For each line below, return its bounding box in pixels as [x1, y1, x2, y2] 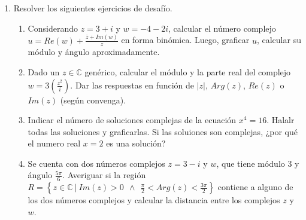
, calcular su [256, 33, 301, 46]
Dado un [28, 65, 60, 78]
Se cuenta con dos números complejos [28, 157, 165, 169]
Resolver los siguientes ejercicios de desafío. [13, 2, 172, 14]
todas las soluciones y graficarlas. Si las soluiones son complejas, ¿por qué [28, 125, 298, 137]
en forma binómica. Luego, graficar [121, 33, 250, 46]
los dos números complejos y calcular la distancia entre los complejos [28, 194, 280, 206]
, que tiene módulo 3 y [216, 157, 299, 169]
